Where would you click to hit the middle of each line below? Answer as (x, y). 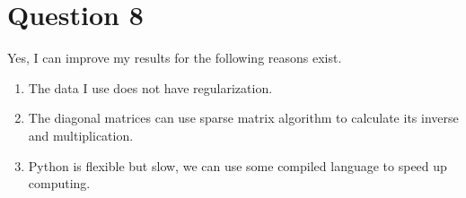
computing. (59, 183)
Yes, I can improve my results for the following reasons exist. (175, 58)
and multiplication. (81, 135)
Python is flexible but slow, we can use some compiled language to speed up (237, 165)
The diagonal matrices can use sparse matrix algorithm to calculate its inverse (243, 118)
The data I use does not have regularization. (150, 87)
